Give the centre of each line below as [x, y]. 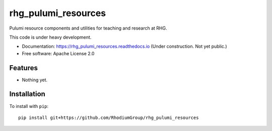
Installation [27, 94]
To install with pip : [29, 106]
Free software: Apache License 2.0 [58, 53]
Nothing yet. [35, 80]
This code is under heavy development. [50, 37]
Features [23, 68]
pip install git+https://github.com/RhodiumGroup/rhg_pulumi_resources [109, 117]
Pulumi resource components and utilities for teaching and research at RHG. [88, 28]
